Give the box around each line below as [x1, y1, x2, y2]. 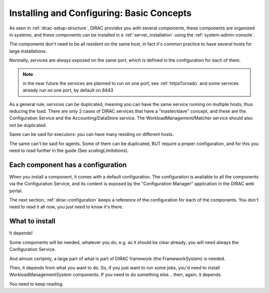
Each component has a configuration [9, 160, 127, 169]
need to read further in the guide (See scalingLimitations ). [9, 147, 129, 153]
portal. [9, 187, 23, 193]
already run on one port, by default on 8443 [22, 87, 113, 93]
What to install [9, 217, 55, 225]
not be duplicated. [9, 122, 47, 128]
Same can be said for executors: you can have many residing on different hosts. [9, 131, 174, 137]
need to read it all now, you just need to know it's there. [9, 204, 123, 210]
